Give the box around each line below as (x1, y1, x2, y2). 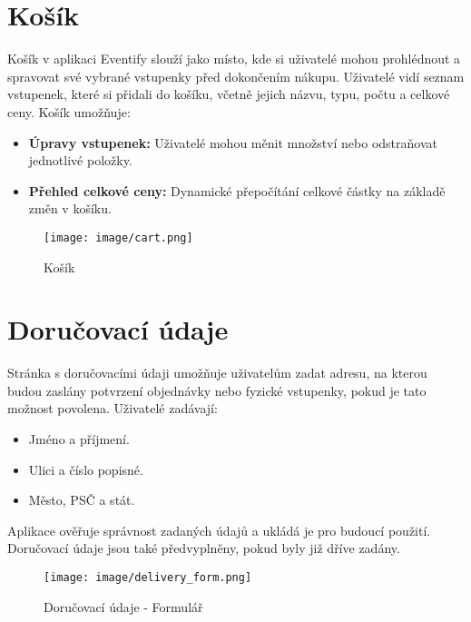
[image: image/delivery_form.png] (44, 571, 252, 584)
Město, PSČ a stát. (28, 490, 135, 509)
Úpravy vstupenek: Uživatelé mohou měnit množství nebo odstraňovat (28, 133, 437, 152)
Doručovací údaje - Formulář (44, 597, 203, 616)
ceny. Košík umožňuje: (7, 102, 131, 121)
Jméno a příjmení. (28, 429, 130, 449)
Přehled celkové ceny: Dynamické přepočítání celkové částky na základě (28, 181, 446, 200)
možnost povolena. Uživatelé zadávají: (7, 399, 218, 418)
